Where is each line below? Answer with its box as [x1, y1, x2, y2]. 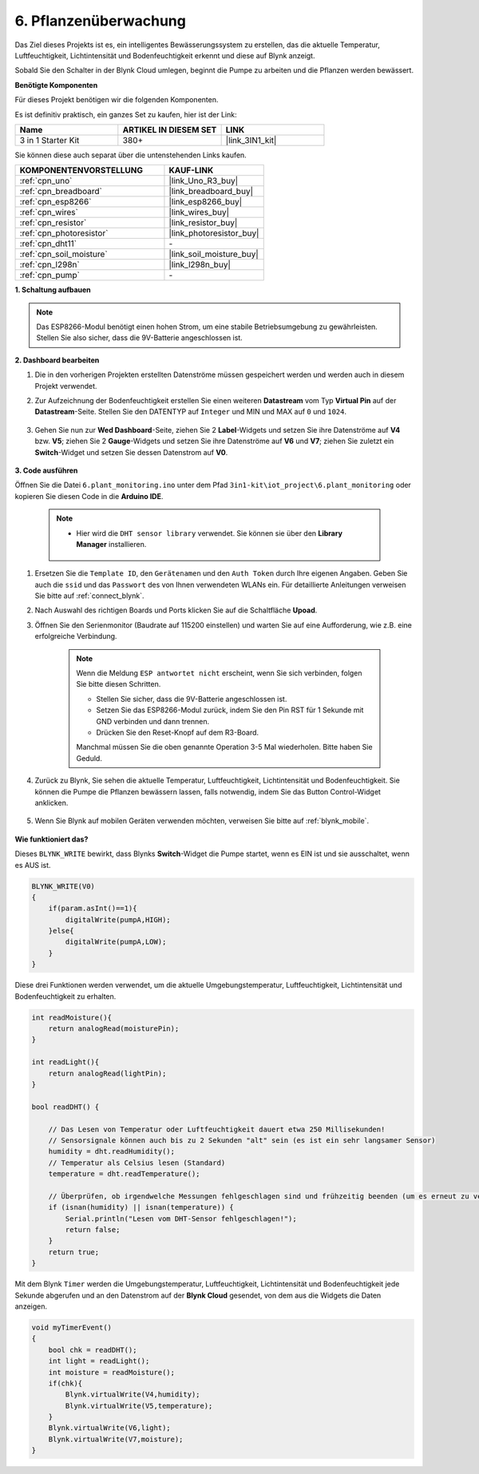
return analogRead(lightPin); [48, 1068, 167, 1078]
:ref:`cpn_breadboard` [19, 186, 103, 197]
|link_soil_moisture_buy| [168, 248, 259, 260]
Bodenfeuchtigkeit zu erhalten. [14, 991, 117, 1001]
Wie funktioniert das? [14, 834, 89, 844]
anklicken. [34, 798, 69, 807]
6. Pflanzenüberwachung [14, 12, 187, 30]
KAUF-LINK [168, 164, 214, 176]
